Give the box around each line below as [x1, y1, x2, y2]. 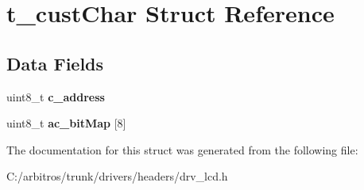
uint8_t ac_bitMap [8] [6, 115, 126, 131]
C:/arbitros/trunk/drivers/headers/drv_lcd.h [6, 168, 228, 184]
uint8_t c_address [6, 88, 105, 104]
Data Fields [6, 51, 104, 75]
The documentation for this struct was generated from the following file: [6, 141, 358, 158]
